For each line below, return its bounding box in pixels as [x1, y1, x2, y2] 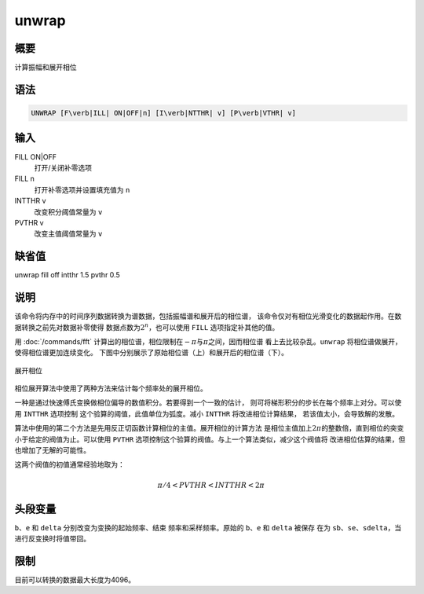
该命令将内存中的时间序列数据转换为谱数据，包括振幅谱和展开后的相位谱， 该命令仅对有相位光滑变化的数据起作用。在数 [14, 311, 402, 321]
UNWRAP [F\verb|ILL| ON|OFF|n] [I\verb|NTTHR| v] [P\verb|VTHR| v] [31, 108, 297, 118]
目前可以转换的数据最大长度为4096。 [14, 575, 136, 585]
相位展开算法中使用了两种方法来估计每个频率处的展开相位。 [14, 383, 207, 393]
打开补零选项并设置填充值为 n [34, 185, 130, 194]
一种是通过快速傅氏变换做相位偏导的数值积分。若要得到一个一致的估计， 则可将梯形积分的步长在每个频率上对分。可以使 [14, 398, 402, 408]
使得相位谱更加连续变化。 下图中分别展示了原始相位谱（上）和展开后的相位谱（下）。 [14, 348, 288, 357]
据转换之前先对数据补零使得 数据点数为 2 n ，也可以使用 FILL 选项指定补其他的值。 [14, 321, 280, 332]
